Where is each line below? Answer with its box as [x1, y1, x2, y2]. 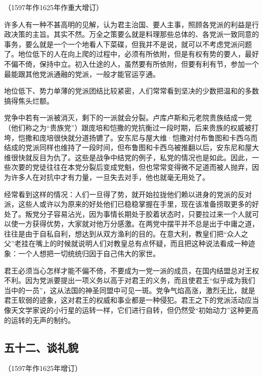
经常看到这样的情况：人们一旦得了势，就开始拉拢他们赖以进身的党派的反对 [4, 189, 252, 199]
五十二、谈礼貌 [4, 339, 78, 355]
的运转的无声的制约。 [4, 314, 75, 325]
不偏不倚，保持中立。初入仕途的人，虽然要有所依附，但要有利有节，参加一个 [4, 58, 259, 69]
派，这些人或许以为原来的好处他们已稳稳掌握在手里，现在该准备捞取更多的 [4, 199, 252, 209]
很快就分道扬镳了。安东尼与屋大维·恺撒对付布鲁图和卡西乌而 [53, 132, 257, 143]
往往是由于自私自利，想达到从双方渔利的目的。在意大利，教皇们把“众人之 [4, 228, 248, 239]
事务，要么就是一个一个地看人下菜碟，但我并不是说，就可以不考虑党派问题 [4, 38, 252, 49]
